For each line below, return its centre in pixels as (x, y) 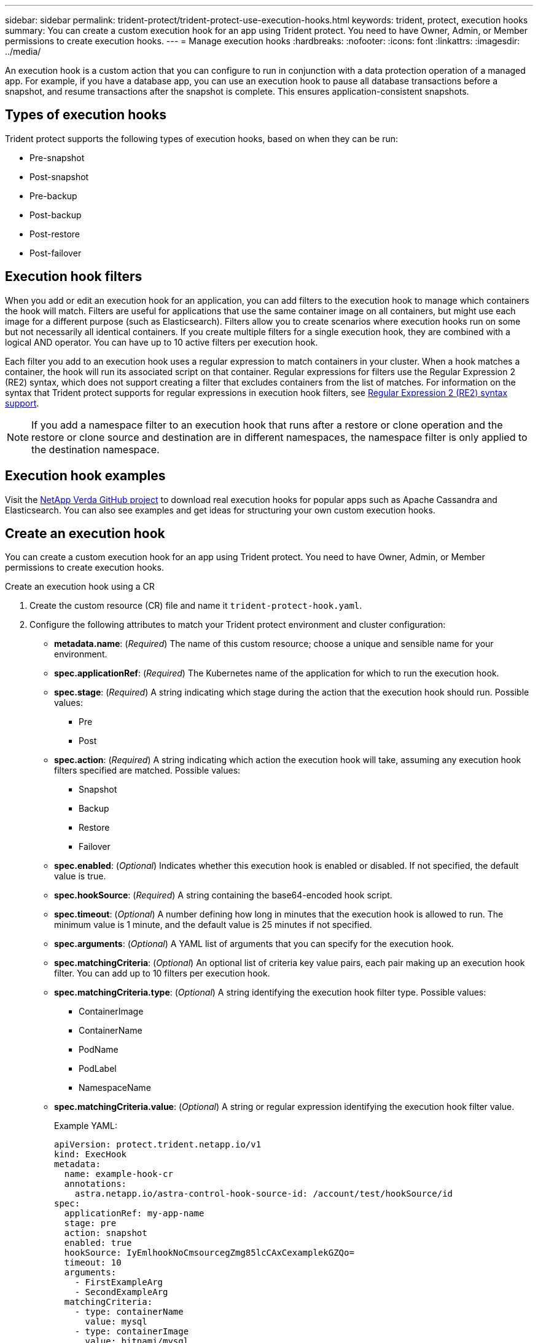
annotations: (96, 1184)
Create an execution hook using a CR (80, 587)
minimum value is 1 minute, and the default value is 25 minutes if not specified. (213, 925)
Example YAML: (86, 1126)
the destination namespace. (96, 449)
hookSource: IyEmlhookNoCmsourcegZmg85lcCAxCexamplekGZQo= (209, 1253)
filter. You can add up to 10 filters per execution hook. (162, 973)
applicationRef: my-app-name (134, 1214)
